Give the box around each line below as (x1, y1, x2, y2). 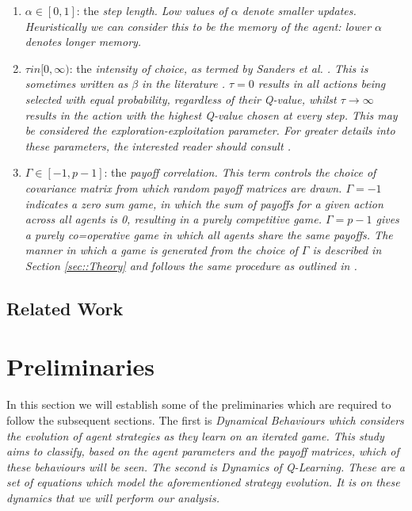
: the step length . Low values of (76, 2, 227, 18)
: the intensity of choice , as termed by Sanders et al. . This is (69, 59, 368, 76)
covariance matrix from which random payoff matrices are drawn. (25, 179, 342, 196)
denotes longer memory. (25, 33, 142, 50)
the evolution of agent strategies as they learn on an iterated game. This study (6, 427, 384, 444)
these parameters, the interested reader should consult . (25, 137, 291, 154)
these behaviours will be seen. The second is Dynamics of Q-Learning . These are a (6, 458, 406, 475)
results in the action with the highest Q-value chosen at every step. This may (25, 106, 398, 123)
